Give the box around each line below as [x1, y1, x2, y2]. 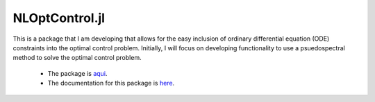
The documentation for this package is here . [47, 79, 175, 88]
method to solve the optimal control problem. [12, 54, 142, 62]
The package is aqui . [47, 69, 108, 77]
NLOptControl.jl [12, 10, 106, 25]
